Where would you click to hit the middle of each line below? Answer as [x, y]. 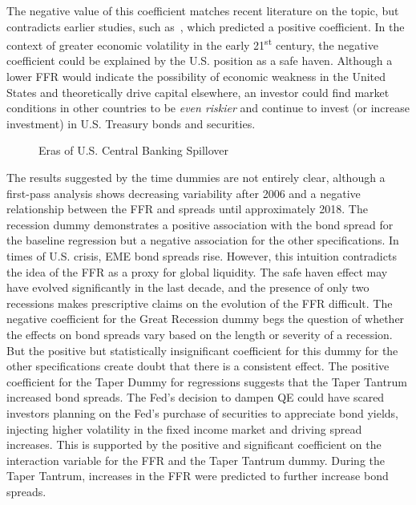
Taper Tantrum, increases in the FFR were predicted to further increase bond [198, 476]
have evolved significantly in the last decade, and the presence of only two [188, 287]
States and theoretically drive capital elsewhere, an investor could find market [198, 92]
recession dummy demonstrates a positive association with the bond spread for [200, 224]
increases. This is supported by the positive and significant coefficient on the [194, 444]
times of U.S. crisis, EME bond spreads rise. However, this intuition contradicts [202, 255]
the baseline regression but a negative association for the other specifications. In [203, 240]
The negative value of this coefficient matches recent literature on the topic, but [203, 10]
